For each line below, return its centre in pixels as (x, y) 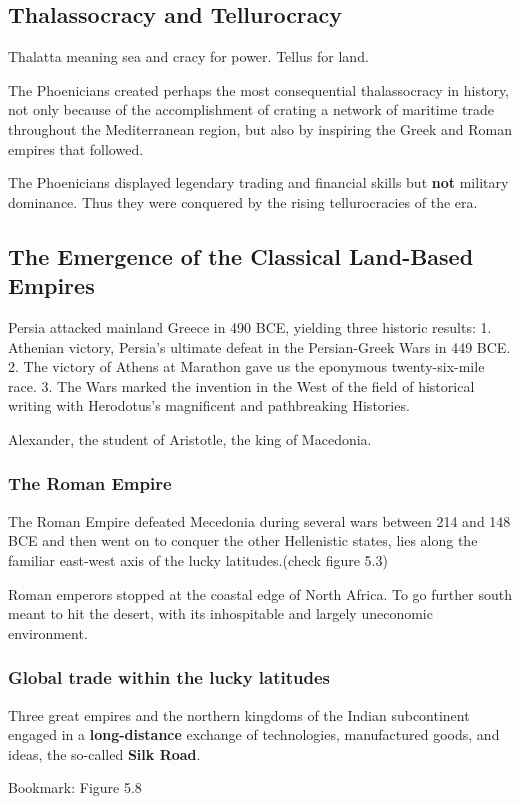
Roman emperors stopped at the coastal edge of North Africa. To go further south (260, 593)
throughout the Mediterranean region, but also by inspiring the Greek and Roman (260, 128)
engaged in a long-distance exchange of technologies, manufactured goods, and (254, 734)
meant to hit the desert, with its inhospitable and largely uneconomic (220, 613)
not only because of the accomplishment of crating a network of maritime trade (251, 109)
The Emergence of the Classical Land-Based (241, 255)
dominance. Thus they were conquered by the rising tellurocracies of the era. (243, 201)
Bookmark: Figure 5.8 (75, 787)
